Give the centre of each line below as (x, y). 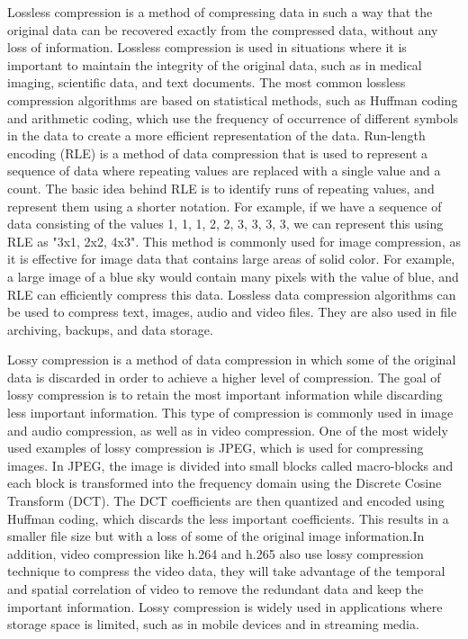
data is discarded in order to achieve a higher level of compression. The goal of (224, 377)
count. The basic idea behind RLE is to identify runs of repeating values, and (221, 188)
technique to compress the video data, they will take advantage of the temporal (226, 571)
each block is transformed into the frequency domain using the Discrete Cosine (225, 483)
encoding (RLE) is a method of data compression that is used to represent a (218, 153)
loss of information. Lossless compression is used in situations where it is (207, 47)
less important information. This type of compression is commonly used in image (230, 413)
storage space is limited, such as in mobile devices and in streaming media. (213, 624)
